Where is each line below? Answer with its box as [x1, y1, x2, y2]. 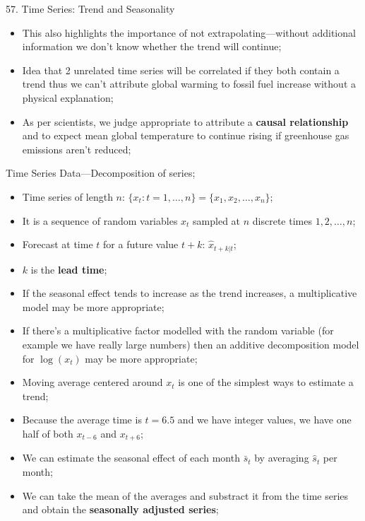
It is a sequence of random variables [22, 213, 178, 228]
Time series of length [22, 189, 113, 204]
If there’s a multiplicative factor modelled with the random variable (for [22, 323, 334, 338]
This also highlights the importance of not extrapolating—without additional [22, 25, 356, 40]
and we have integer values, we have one [177, 412, 352, 427]
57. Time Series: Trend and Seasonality [6, 1, 175, 16]
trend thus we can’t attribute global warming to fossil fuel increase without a [22, 76, 356, 91]
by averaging [254, 450, 309, 465]
